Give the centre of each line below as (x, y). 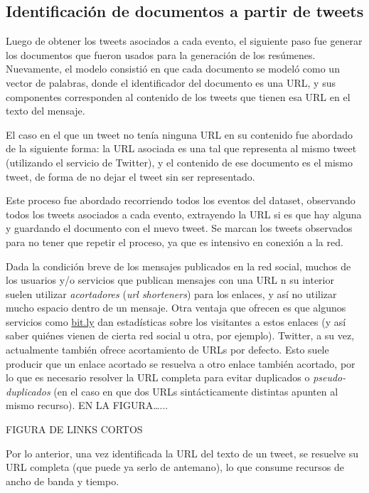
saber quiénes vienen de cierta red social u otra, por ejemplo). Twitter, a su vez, (180, 335)
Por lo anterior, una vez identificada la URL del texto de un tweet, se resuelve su (182, 453)
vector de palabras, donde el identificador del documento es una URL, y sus (171, 82)
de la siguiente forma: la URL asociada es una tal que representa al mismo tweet (181, 148)
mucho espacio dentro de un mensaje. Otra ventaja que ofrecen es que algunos (176, 308)
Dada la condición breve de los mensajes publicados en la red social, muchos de (178, 266)
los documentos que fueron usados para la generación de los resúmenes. (161, 54)
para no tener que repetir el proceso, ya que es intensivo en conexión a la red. (175, 242)
